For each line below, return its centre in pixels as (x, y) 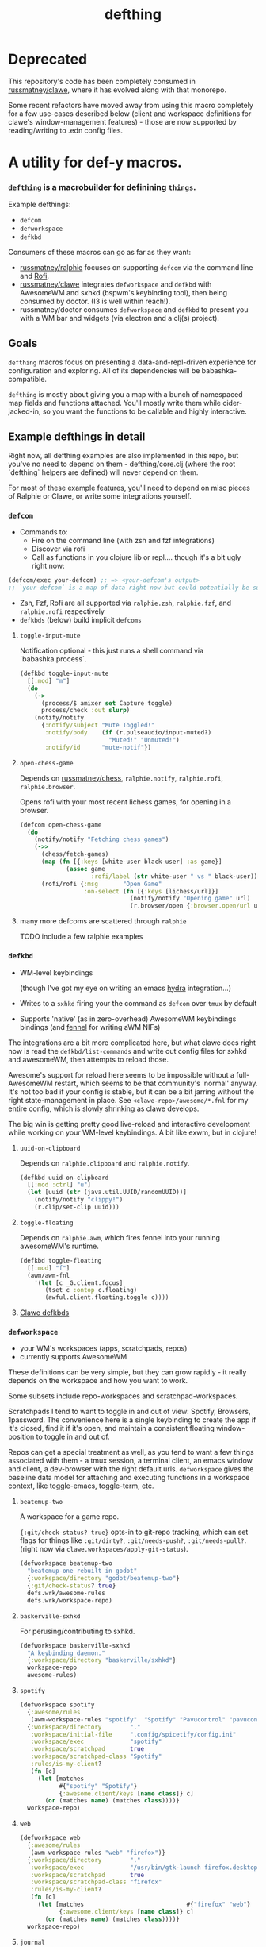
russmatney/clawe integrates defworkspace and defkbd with (116, 284)
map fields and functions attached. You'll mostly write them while (115, 403)
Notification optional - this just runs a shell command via (112, 651)
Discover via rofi (58, 549)
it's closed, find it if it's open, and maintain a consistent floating (112, 1428)
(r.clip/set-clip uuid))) (77, 1207)
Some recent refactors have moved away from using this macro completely (131, 105)
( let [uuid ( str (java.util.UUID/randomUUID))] (107, 1193)
